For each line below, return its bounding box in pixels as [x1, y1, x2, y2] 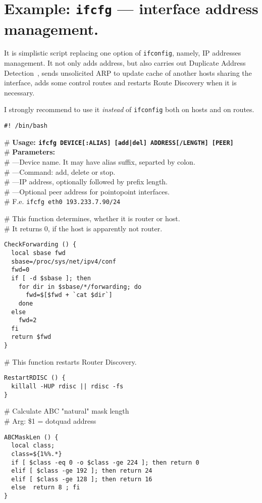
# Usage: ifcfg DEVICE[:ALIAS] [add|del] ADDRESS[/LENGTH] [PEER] [4, 136, 234, 147]
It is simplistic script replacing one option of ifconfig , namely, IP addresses [4, 47, 241, 58]
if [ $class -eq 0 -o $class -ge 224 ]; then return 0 [11, 459, 199, 466]
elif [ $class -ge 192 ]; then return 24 [11, 467, 152, 475]
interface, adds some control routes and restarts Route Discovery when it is [4, 77, 237, 88]
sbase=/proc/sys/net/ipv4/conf [11, 258, 116, 265]
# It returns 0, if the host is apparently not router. [4, 223, 163, 233]
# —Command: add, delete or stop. [4, 166, 116, 177]
